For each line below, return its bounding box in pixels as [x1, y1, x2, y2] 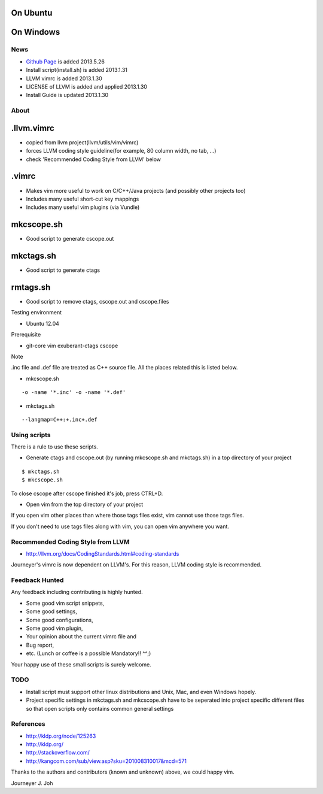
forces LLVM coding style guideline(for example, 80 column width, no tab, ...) [26, 147, 217, 154]
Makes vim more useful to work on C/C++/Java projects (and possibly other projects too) [26, 187, 246, 194]
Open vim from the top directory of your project [26, 501, 144, 508]
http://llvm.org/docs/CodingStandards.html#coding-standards [26, 550, 179, 557]
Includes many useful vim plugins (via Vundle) [26, 204, 140, 211]
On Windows [11, 27, 60, 37]
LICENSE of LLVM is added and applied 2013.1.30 [26, 83, 148, 90]
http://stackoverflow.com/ [26, 749, 90, 756]
